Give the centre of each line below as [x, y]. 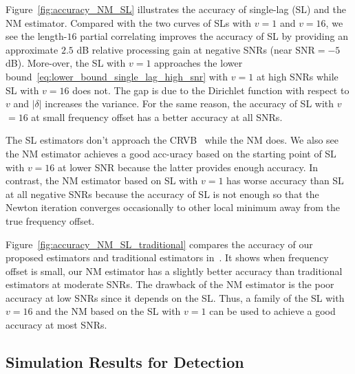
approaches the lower [198, 63]
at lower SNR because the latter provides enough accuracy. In [188, 167]
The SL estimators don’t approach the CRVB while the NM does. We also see [172, 140]
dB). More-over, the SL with [66, 63]
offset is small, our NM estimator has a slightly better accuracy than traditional [174, 271]
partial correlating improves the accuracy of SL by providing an [214, 36]
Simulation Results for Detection [125, 362]
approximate [32, 49]
